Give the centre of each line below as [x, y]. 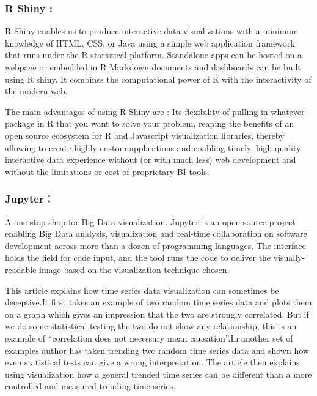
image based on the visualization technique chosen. [134, 269]
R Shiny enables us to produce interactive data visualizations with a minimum [152, 31]
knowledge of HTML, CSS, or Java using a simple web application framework [150, 43]
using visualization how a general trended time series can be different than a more [158, 374]
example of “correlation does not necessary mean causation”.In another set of [149, 338]
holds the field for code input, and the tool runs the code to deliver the [138, 257]
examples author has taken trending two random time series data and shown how [157, 350]
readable [21, 269]
